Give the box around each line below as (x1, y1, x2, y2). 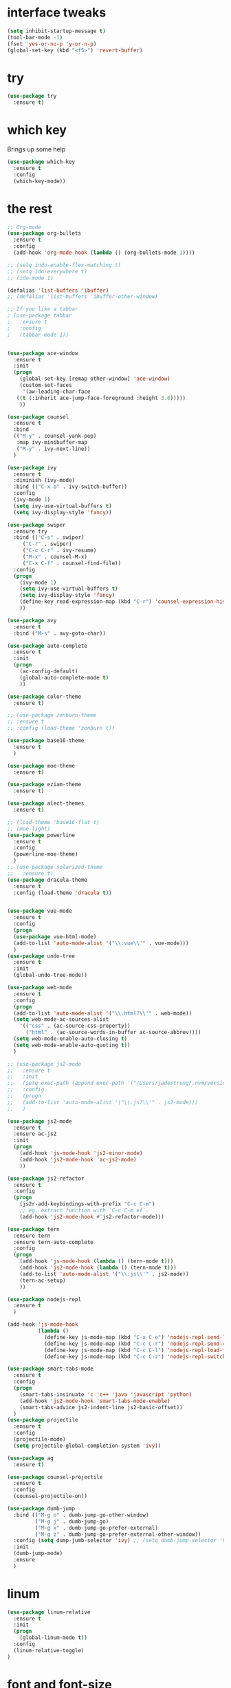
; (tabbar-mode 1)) (7, 331, 69, 338)
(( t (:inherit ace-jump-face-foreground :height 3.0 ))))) (16, 394, 186, 401)
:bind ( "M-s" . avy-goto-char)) (13, 630, 107, 637)
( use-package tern (7, 1225, 60, 1233)
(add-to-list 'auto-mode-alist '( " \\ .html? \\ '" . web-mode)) (13, 1010, 192, 1017)
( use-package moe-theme (7, 762, 76, 769)
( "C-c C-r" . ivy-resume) (22, 547, 97, 554)
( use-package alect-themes (7, 800, 85, 807)
